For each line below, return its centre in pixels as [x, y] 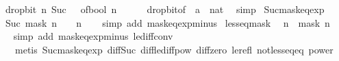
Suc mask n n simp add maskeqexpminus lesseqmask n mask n [167, 22]
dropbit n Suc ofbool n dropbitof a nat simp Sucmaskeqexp [165, 9]
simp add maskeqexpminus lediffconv [93, 36]
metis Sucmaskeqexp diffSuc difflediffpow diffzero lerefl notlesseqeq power [174, 49]
